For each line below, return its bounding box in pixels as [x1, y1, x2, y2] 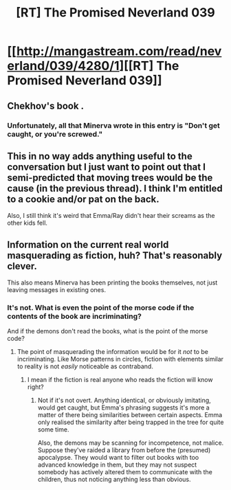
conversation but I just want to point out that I [7, 161, 206, 172]
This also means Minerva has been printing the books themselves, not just [7, 278, 218, 287]
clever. [7, 260, 38, 272]
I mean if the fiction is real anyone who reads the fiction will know [27, 376, 213, 384]
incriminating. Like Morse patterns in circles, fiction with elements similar [16, 355, 224, 364]
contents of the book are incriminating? [7, 311, 142, 321]
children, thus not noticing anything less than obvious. [37, 476, 191, 484]
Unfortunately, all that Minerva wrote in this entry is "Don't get [7, 120, 220, 130]
